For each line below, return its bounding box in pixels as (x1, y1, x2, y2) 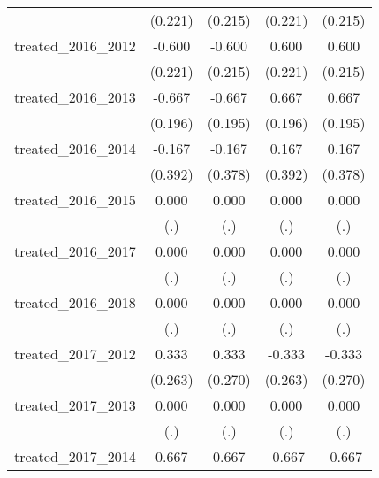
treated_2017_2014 (14, 446, 136, 466)
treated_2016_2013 (14, 87, 136, 107)
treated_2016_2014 (14, 138, 136, 158)
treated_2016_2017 (14, 241, 136, 261)
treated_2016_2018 (14, 292, 136, 312)
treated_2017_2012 (14, 343, 136, 364)
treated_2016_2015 (14, 189, 136, 210)
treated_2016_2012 (14, 35, 136, 56)
